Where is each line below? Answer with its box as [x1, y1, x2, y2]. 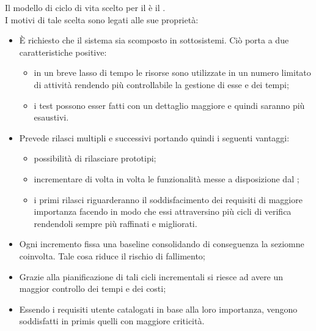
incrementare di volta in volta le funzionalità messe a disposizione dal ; [34, 172, 299, 185]
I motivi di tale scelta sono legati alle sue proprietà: [5, 13, 199, 26]
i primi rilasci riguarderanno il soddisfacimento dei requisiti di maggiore [34, 193, 303, 206]
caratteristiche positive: [19, 45, 107, 58]
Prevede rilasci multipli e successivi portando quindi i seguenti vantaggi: [19, 131, 290, 144]
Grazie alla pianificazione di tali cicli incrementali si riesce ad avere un [19, 270, 284, 283]
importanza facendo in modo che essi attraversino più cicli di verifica [34, 205, 292, 218]
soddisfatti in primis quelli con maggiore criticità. [19, 314, 205, 327]
